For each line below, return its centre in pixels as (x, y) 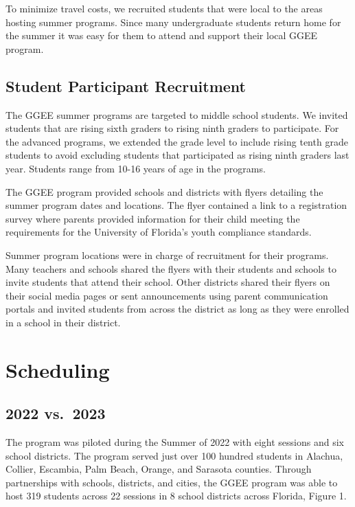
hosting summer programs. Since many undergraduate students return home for (173, 22)
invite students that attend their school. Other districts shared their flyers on (168, 282)
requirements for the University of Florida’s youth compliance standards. (159, 232)
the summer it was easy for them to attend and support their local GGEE (162, 35)
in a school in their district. (63, 322)
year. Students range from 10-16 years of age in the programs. (136, 168)
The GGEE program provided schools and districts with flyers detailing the (164, 191)
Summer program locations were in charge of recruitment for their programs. (167, 255)
